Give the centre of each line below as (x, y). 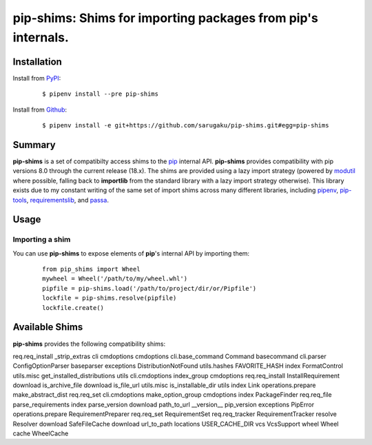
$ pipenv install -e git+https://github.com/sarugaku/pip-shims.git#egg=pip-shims (186, 125)
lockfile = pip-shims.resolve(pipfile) (110, 298)
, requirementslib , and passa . (68, 200)
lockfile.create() (73, 308)
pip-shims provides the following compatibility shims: (89, 344)
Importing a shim (42, 240)
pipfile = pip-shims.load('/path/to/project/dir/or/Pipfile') (149, 288)
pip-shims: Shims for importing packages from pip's (165, 18)
